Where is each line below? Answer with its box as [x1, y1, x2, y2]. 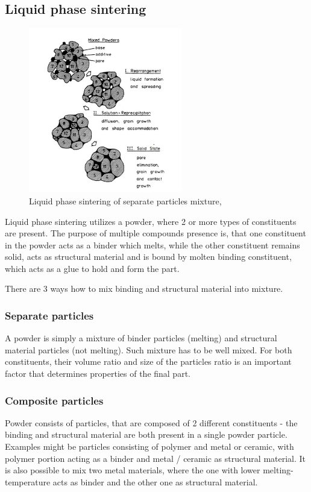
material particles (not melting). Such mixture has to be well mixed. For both [5, 343, 292, 356]
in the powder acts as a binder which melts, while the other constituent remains [5, 238, 300, 251]
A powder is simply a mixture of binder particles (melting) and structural [5, 332, 277, 344]
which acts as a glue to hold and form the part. [5, 262, 180, 274]
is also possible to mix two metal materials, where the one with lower [5, 464, 260, 476]
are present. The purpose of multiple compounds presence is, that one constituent [5, 227, 306, 239]
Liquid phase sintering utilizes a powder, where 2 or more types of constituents [5, 215, 297, 227]
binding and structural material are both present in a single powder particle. [5, 428, 287, 441]
